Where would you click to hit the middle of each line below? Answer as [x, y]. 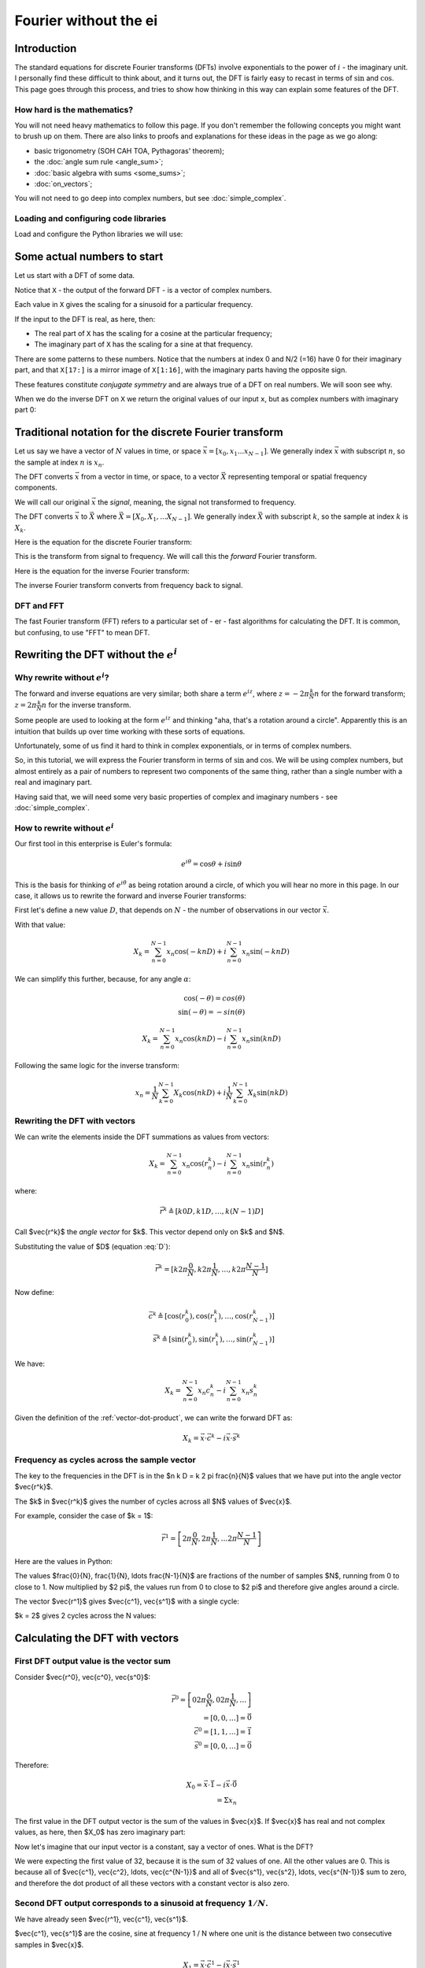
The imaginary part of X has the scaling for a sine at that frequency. [144, 344]
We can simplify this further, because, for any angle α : [103, 978]
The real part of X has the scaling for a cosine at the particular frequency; [153, 333]
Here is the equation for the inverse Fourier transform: [102, 571]
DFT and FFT [39, 605]
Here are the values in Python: [64, 1561]
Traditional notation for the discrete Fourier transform [149, 433]
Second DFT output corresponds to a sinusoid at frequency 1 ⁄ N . [141, 1903]
